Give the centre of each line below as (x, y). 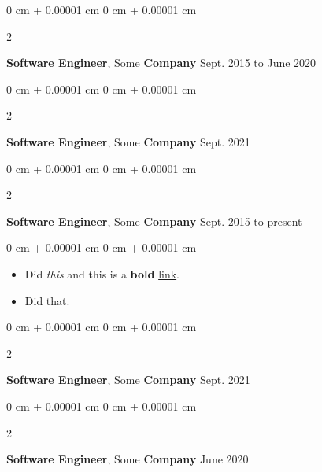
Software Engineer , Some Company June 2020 (128, 459)
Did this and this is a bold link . (102, 273)
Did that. (47, 300)
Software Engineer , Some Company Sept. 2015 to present (154, 221)
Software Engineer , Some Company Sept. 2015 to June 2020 (161, 63)
